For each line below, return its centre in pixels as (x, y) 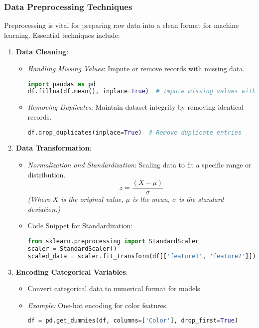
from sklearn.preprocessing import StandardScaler (113, 242)
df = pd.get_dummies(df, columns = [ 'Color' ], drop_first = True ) (133, 321)
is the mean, (151, 199)
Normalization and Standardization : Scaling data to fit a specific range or (139, 164)
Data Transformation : (54, 148)
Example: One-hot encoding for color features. (98, 305)
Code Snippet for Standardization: (80, 226)
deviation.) (44, 209)
